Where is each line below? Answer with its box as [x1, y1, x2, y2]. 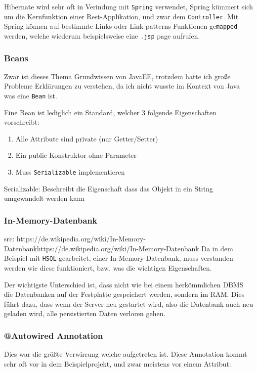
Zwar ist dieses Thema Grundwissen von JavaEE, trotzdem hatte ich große [4, 71, 231, 81]
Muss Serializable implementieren [15, 167, 125, 177]
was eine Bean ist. [4, 91, 57, 101]
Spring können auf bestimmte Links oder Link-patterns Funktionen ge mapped [4, 21, 238, 31]
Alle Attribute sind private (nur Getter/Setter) [15, 133, 158, 143]
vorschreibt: [4, 117, 40, 127]
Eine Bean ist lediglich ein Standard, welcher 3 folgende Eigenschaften [4, 107, 216, 117]
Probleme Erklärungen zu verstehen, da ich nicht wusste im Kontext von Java [4, 81, 240, 91]
